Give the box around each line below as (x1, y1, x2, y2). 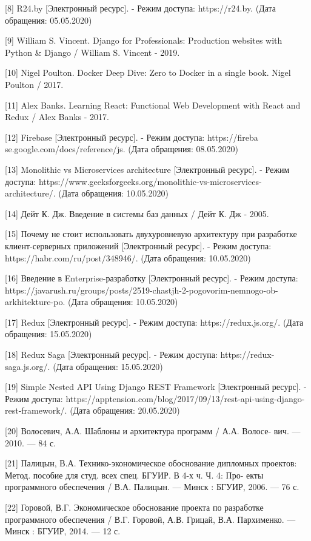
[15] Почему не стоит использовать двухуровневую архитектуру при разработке (5, 227, 297, 240)
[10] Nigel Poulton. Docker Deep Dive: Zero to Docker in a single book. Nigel (5, 66, 291, 79)
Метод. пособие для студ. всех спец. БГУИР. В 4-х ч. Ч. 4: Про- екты (5, 468, 264, 481)
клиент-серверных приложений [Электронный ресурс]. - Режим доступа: (5, 239, 272, 252)
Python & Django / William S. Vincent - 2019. (5, 45, 180, 58)
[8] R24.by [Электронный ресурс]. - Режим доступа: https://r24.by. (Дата (5, 2, 276, 14)
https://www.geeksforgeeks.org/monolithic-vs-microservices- (38, 175, 262, 187)
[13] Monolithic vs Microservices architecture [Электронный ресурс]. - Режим (5, 163, 290, 175)
